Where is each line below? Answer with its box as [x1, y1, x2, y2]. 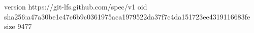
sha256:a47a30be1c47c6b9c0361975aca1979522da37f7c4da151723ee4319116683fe [4, 11, 250, 21]
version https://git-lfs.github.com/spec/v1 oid [4, 1, 147, 11]
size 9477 [4, 21, 32, 31]
